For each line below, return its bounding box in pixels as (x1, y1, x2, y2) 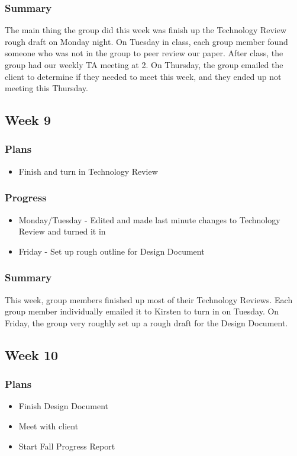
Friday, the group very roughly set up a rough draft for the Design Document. (5, 316, 288, 329)
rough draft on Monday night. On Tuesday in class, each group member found (5, 35, 288, 47)
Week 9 (5, 111, 51, 129)
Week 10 (5, 345, 59, 364)
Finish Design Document (18, 400, 109, 412)
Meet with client (18, 419, 79, 432)
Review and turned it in (18, 225, 106, 237)
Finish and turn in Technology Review (18, 165, 158, 177)
